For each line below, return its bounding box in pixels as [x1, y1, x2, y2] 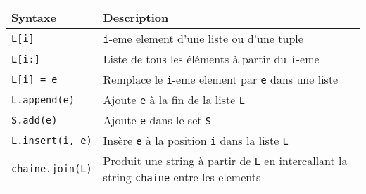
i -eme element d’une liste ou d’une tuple [103, 30, 303, 46]
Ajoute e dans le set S [103, 112, 211, 128]
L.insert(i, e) [11, 134, 92, 146]
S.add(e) [11, 114, 58, 126]
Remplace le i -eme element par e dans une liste [103, 71, 339, 87]
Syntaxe [11, 9, 56, 25]
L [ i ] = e [11, 73, 58, 85]
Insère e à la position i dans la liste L [103, 132, 289, 148]
